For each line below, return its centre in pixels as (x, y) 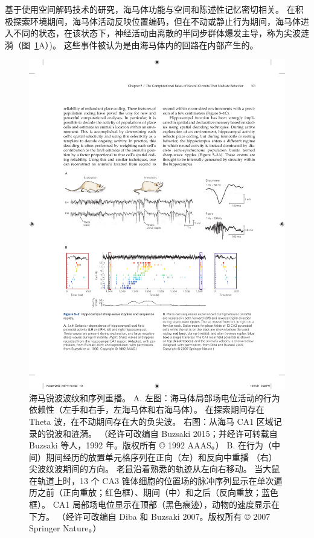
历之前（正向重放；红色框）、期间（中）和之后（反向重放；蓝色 (154, 492)
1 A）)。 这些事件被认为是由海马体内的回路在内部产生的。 (146, 44)
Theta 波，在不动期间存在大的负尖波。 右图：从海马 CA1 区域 (151, 421)
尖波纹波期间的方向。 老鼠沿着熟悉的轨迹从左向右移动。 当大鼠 (155, 469)
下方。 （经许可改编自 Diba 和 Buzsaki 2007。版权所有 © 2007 (150, 516)
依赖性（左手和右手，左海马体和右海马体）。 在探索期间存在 (147, 409)
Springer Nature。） (65, 528)
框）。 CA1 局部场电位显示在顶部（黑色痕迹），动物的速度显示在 (154, 504)
